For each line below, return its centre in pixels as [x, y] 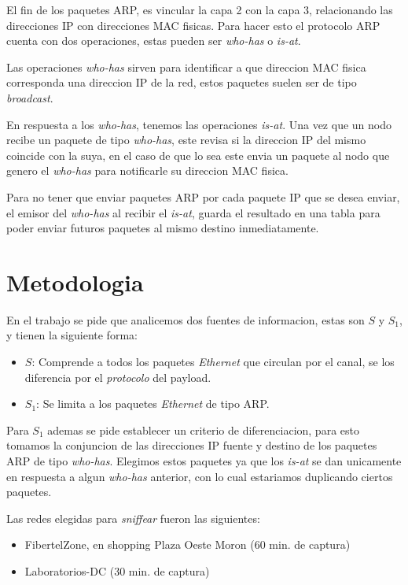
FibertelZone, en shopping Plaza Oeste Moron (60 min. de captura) [187, 544]
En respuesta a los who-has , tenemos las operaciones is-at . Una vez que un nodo [199, 124]
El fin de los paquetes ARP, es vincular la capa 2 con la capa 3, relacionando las [200, 9]
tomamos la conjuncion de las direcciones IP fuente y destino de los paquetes [192, 445]
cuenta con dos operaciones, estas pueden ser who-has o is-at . [154, 41]
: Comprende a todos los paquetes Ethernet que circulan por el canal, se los [213, 362]
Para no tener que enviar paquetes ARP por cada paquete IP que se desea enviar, [203, 196]
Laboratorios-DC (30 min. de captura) [117, 570]
